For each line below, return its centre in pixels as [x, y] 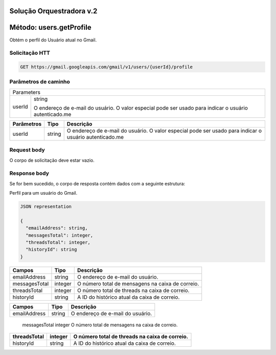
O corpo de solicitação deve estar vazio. [52, 160]
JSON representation [46, 207]
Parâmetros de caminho [40, 82]
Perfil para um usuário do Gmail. [43, 193]
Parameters [27, 92]
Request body [27, 150]
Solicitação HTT [30, 53]
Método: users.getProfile [50, 27]
